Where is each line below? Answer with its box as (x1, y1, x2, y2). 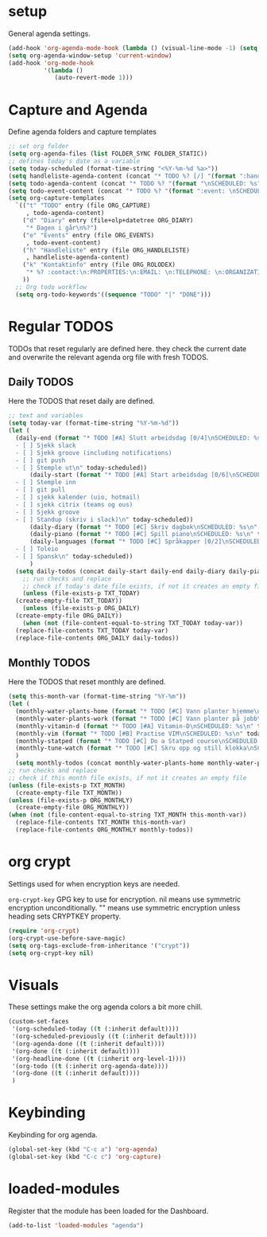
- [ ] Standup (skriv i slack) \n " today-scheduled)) (15, 515, 194, 523)
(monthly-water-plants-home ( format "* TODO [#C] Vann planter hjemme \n (15, 707, 261, 715)
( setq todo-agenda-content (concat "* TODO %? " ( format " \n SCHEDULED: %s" (8, 179, 261, 187)
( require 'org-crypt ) (8, 926, 80, 934)
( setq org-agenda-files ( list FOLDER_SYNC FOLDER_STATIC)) (8, 150, 208, 158)
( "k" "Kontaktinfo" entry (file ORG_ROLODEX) (22, 261, 176, 269)
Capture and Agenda (8, 100, 149, 119)
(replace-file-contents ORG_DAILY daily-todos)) (15, 634, 180, 642)
